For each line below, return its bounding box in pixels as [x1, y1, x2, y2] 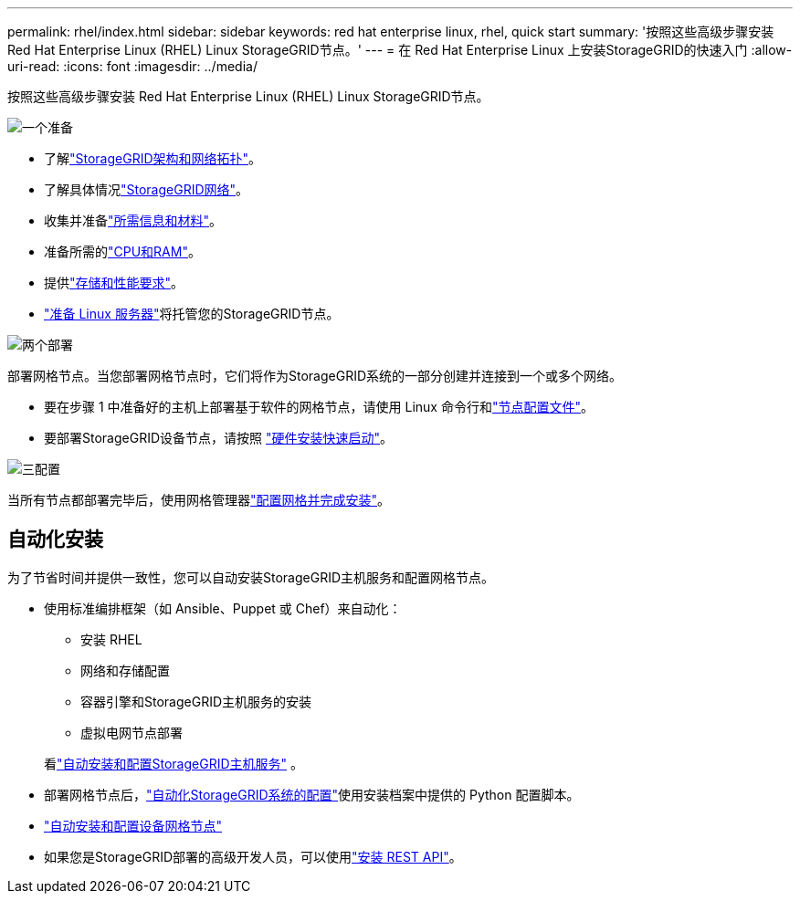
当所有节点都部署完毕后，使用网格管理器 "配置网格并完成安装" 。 [7, 492, 391, 508]
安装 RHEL [80, 631, 142, 647]
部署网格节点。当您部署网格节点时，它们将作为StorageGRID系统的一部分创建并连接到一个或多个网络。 [7, 368, 623, 383]
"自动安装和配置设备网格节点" [44, 817, 223, 833]
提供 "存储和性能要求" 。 [44, 275, 184, 290]
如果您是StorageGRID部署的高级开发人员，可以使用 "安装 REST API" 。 [44, 848, 462, 864]
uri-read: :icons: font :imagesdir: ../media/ [7, 58, 258, 74]
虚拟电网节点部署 [80, 724, 183, 740]
